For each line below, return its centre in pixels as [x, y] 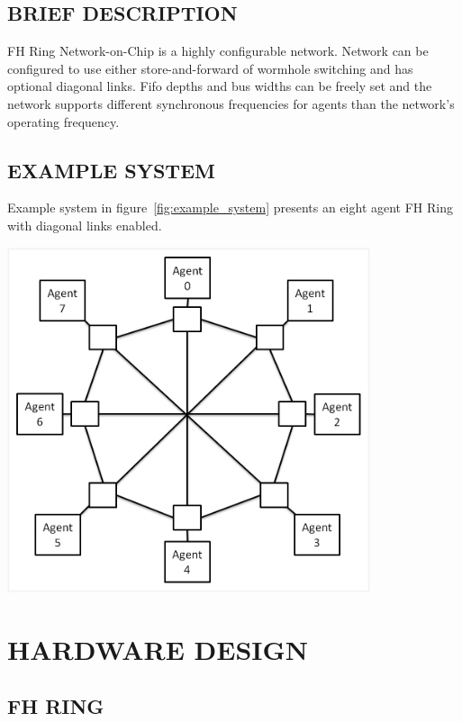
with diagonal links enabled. [85, 225]
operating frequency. [63, 121]
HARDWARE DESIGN [158, 649]
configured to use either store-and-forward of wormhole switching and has [210, 68]
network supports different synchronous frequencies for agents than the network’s [231, 103]
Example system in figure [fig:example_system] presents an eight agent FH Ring [230, 208]
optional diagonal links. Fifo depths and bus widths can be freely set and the [220, 86]
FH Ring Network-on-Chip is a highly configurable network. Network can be [218, 51]
